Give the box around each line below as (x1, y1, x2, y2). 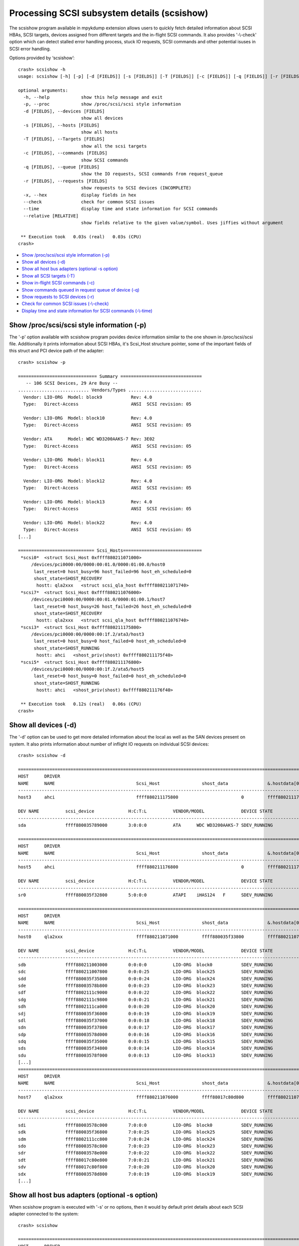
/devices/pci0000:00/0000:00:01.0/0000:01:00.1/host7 (31, 597, 165, 603)
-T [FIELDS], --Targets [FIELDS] (23, 136, 105, 142)
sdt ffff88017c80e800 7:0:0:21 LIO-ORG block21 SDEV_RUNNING (18, 1157, 273, 1163)
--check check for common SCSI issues (23, 199, 155, 204)
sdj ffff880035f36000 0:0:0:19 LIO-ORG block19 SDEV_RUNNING (18, 1011, 273, 1016)
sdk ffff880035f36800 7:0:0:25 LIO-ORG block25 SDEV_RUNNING (18, 1129, 273, 1135)
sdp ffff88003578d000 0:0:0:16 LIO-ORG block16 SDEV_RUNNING (18, 1032, 273, 1037)
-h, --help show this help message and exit (23, 95, 163, 100)
